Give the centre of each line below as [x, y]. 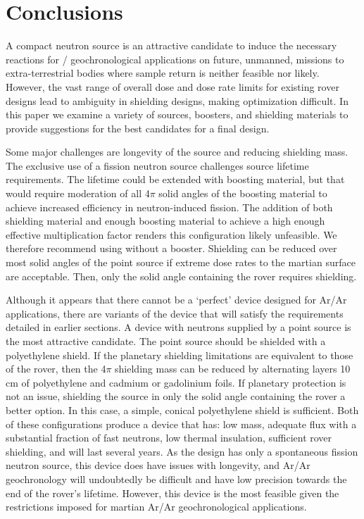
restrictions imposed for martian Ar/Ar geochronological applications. [156, 507]
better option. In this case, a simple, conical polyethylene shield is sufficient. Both [182, 409]
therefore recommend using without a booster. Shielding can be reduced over [171, 248]
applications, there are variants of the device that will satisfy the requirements [175, 313]
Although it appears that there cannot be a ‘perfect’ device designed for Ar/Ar [176, 300]
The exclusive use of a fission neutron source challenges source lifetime [157, 165]
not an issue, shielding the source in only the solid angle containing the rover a [176, 396]
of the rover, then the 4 [56, 369]
